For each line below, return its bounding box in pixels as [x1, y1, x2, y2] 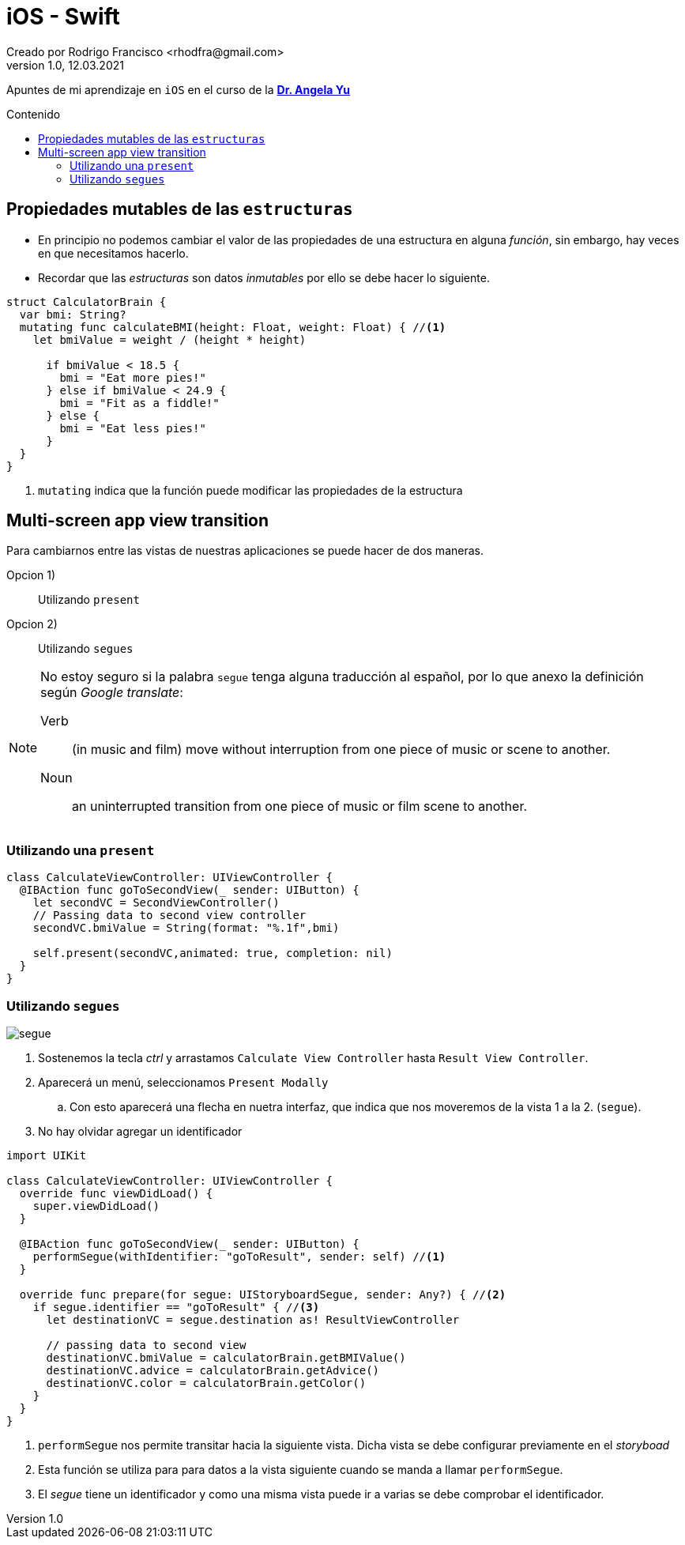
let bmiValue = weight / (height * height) [32, 333, 307, 346]
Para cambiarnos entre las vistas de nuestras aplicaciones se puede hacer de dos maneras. [6, 544, 484, 558]
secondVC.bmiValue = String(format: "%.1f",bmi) [32, 921, 340, 935]
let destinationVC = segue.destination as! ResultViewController [46, 1313, 460, 1326]
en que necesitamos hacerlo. [38, 246, 189, 260]
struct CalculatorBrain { [6, 295, 167, 308]
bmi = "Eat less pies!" [59, 421, 206, 435]
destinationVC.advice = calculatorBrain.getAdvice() [46, 1363, 380, 1377]
